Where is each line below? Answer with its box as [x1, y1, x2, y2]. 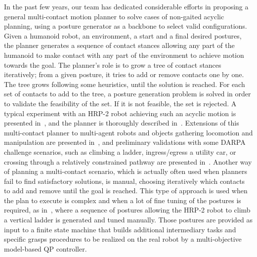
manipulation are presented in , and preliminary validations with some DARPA [4, 137, 246, 147]
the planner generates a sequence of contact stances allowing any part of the [4, 40, 235, 50]
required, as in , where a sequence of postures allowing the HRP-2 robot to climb [4, 205, 251, 215]
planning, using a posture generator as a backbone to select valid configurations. [4, 21, 247, 31]
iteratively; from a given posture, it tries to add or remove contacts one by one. [4, 69, 244, 80]
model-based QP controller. [4, 243, 87, 254]
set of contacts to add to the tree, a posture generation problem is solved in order [4, 88, 251, 99]
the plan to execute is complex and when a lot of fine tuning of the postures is [4, 195, 241, 205]
